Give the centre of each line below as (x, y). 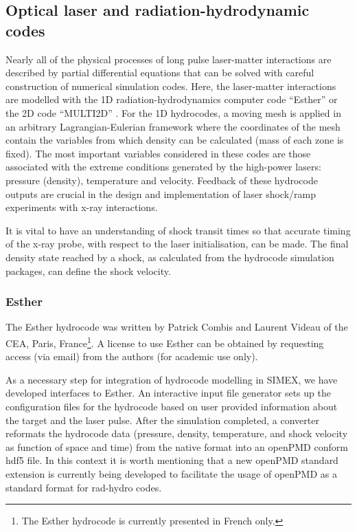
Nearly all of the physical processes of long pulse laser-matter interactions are (169, 59)
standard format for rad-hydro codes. (84, 487)
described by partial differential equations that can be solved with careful (160, 73)
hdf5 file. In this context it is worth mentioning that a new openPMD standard (172, 460)
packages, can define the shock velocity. (88, 270)
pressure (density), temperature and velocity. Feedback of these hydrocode (162, 180)
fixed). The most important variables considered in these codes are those (158, 153)
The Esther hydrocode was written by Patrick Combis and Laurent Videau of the (177, 327)
